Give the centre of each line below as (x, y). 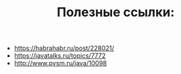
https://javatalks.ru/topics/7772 (60, 56)
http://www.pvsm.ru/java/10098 (60, 63)
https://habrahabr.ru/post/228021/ (64, 48)
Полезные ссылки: (116, 12)
